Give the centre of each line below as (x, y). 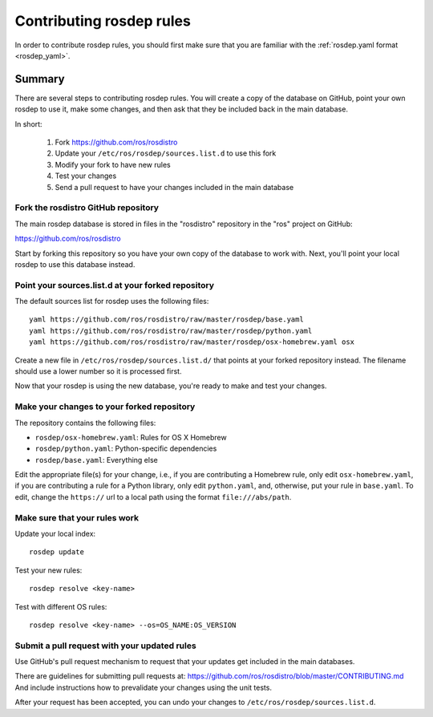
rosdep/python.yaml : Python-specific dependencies (126, 448)
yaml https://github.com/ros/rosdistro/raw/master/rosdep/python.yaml (171, 330)
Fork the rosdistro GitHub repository (87, 208)
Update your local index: (55, 534)
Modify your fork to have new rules (113, 164)
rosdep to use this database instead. (75, 264)
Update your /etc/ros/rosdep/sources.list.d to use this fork (166, 153)
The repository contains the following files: (85, 423)
